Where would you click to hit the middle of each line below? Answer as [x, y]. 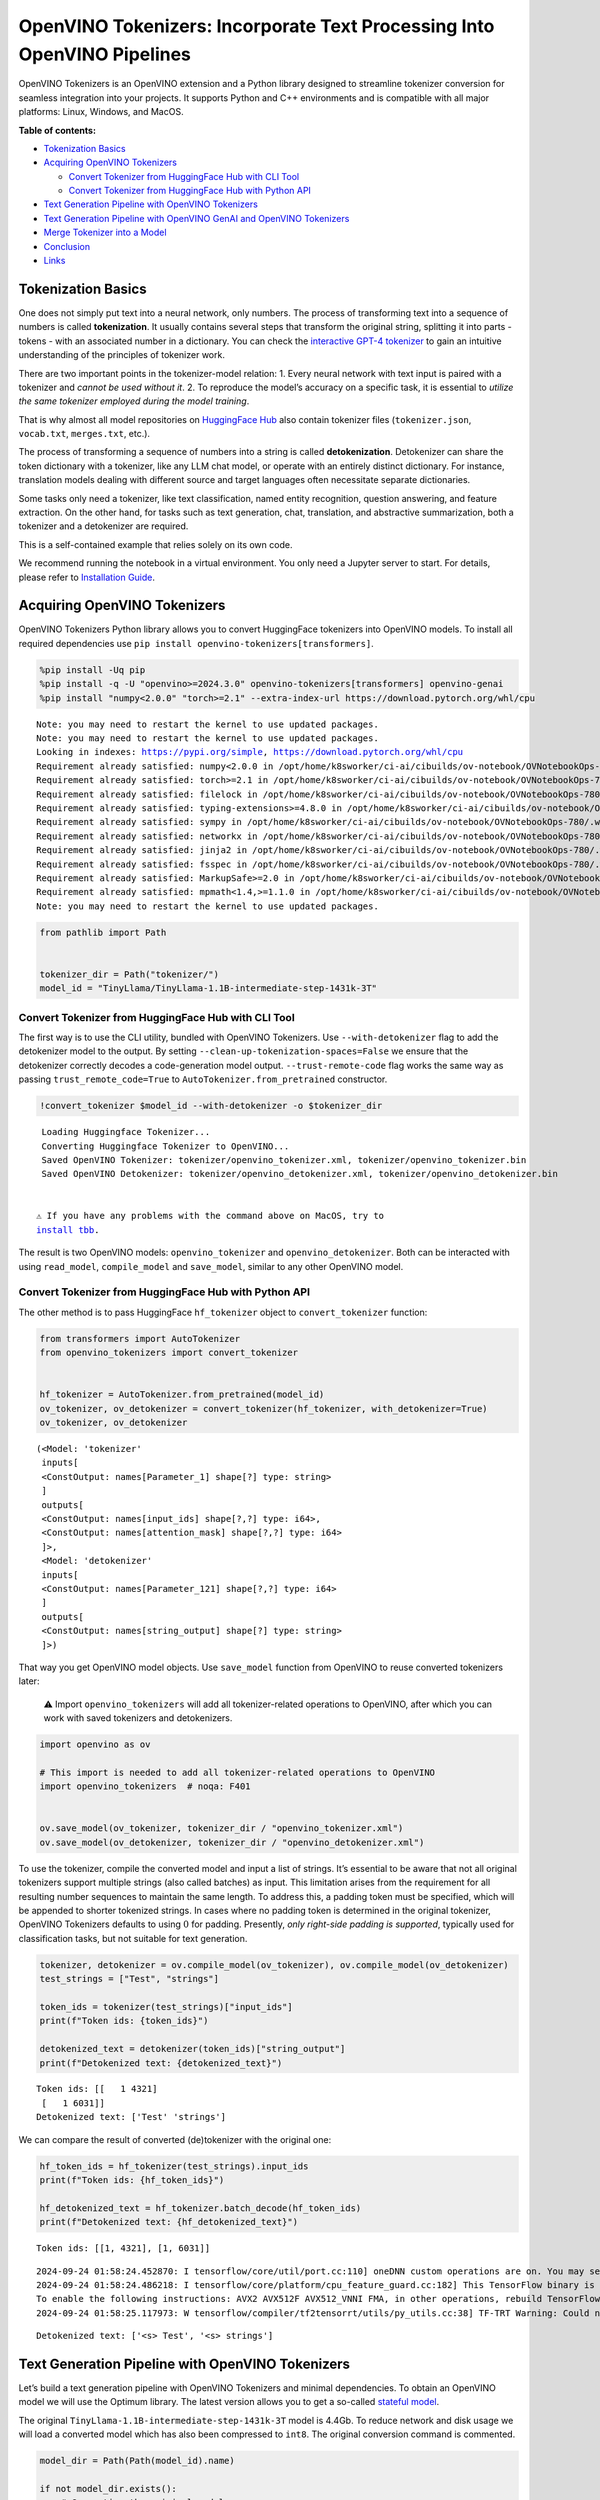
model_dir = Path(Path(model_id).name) [137, 2461]
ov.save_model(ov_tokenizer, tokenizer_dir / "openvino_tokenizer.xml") [221, 1828]
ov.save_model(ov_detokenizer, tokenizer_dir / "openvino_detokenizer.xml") [232, 1842]
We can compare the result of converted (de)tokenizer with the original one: [175, 2139]
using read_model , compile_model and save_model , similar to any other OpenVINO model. [211, 1266]
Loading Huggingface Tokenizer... [126, 1132]
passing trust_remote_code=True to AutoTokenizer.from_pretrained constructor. [203, 1079]
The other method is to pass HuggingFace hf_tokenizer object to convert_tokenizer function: [223, 1312]
